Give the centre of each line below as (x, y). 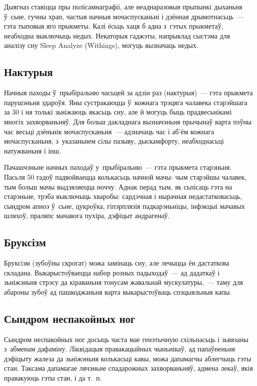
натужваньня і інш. (33, 150)
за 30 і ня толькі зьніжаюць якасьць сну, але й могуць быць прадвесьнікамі (118, 112)
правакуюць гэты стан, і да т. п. (53, 378)
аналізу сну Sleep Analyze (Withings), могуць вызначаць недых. (101, 45)
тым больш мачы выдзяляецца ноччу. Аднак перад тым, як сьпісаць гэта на (118, 186)
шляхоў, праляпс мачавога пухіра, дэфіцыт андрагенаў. (87, 215)
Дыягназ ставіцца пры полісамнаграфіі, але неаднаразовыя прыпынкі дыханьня (123, 6)
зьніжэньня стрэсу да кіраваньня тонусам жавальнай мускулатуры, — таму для (124, 282)
